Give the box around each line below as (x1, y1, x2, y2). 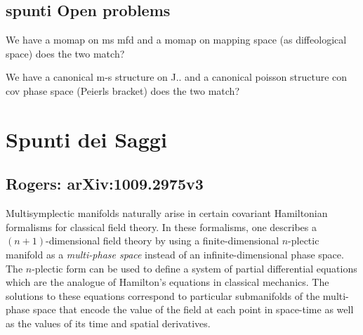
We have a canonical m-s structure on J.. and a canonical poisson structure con (6, 70, 348, 84)
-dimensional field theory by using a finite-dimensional (46, 233, 279, 248)
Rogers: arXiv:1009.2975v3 (6, 173, 204, 195)
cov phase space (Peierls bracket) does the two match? (6, 83, 240, 98)
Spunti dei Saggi (6, 124, 167, 153)
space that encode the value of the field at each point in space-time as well (32, 302, 354, 317)
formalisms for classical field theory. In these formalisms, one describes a (6, 219, 317, 234)
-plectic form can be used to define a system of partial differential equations (32, 261, 357, 275)
